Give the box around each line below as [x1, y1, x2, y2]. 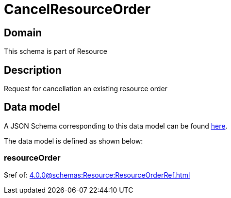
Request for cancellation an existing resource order [4, 84, 167, 93]
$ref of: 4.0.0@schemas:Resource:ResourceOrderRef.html [4, 170, 190, 179]
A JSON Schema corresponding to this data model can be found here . [4, 121, 228, 130]
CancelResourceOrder [4, 1, 151, 17]
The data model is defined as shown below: [4, 136, 143, 145]
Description [4, 64, 62, 76]
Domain [4, 26, 42, 39]
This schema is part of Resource [4, 47, 107, 56]
